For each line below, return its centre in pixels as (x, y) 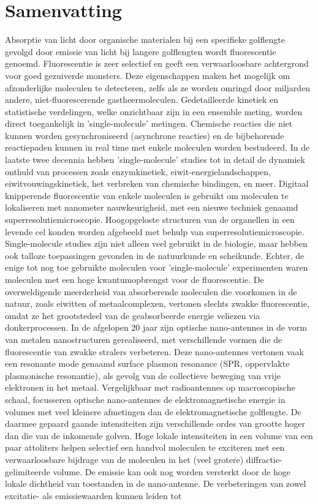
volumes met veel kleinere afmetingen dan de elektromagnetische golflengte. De (153, 411)
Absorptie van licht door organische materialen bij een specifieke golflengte (145, 39)
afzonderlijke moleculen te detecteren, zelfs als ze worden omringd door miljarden (158, 87)
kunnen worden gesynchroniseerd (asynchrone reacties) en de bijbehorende (145, 135)
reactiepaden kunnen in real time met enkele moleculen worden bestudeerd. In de (157, 147)
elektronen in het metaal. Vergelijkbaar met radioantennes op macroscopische (150, 387)
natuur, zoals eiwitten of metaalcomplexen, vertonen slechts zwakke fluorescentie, (157, 303)
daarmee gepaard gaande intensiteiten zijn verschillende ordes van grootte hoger (155, 423)
